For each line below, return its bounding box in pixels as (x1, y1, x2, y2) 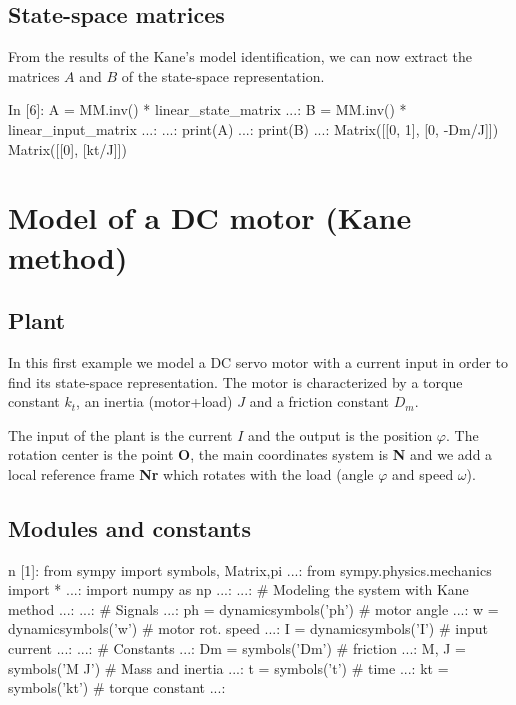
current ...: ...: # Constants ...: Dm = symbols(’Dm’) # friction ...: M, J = (8, 638, 466, 659)
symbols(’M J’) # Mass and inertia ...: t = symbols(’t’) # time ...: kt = (8, 657, 449, 678)
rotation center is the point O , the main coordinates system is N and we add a (8, 444, 493, 465)
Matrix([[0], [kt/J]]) (8, 138, 127, 159)
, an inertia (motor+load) (76, 391, 233, 412)
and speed (392, 463, 454, 484)
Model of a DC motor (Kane (8, 197, 412, 238)
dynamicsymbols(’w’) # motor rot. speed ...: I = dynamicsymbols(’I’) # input (8, 618, 488, 639)
